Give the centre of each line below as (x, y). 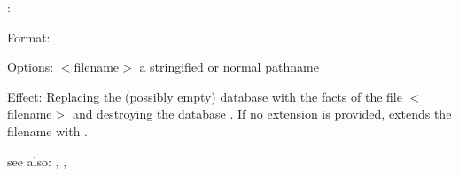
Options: (31, 67)
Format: (29, 37)
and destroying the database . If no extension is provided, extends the (262, 114)
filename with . (47, 130)
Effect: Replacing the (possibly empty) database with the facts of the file (205, 96)
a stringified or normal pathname (229, 67)
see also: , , (37, 161)
